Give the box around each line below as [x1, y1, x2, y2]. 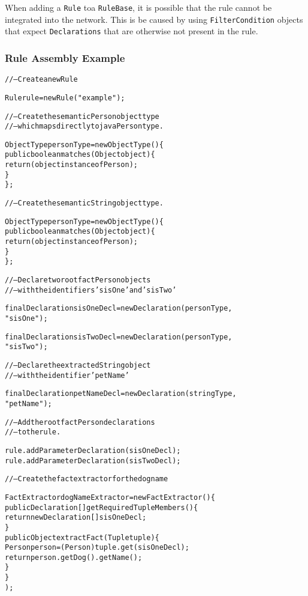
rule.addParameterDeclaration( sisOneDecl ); [5, 446, 181, 455]
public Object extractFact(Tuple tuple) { [5, 533, 159, 542]
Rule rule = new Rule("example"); [5, 93, 125, 102]
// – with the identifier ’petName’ [5, 371, 129, 380]
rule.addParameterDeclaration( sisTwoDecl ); [5, 456, 181, 465]
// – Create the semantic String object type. [5, 199, 164, 208]
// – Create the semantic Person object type [5, 112, 159, 121]
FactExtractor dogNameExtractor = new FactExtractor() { [5, 493, 215, 502]
